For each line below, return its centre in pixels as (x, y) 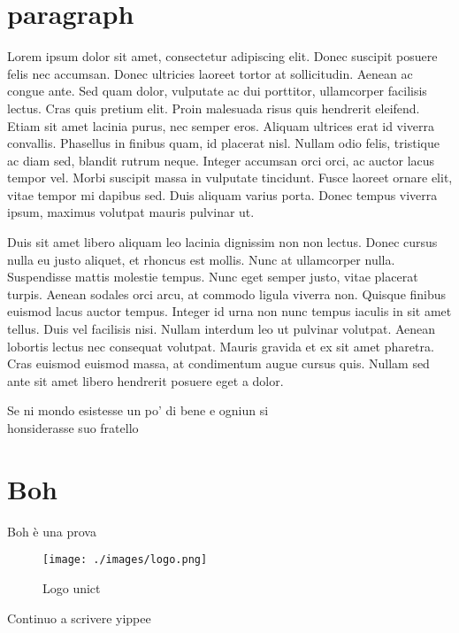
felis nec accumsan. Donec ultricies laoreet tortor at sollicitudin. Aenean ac (210, 73)
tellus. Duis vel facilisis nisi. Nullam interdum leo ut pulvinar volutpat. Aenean (222, 329)
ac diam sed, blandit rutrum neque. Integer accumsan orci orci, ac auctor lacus (221, 160)
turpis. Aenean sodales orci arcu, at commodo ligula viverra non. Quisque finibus (227, 293)
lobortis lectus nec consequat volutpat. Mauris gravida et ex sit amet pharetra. (221, 346)
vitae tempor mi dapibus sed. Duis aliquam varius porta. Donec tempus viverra (222, 194)
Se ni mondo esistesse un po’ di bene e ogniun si (138, 410)
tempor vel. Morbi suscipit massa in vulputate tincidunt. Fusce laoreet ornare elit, (230, 178)
